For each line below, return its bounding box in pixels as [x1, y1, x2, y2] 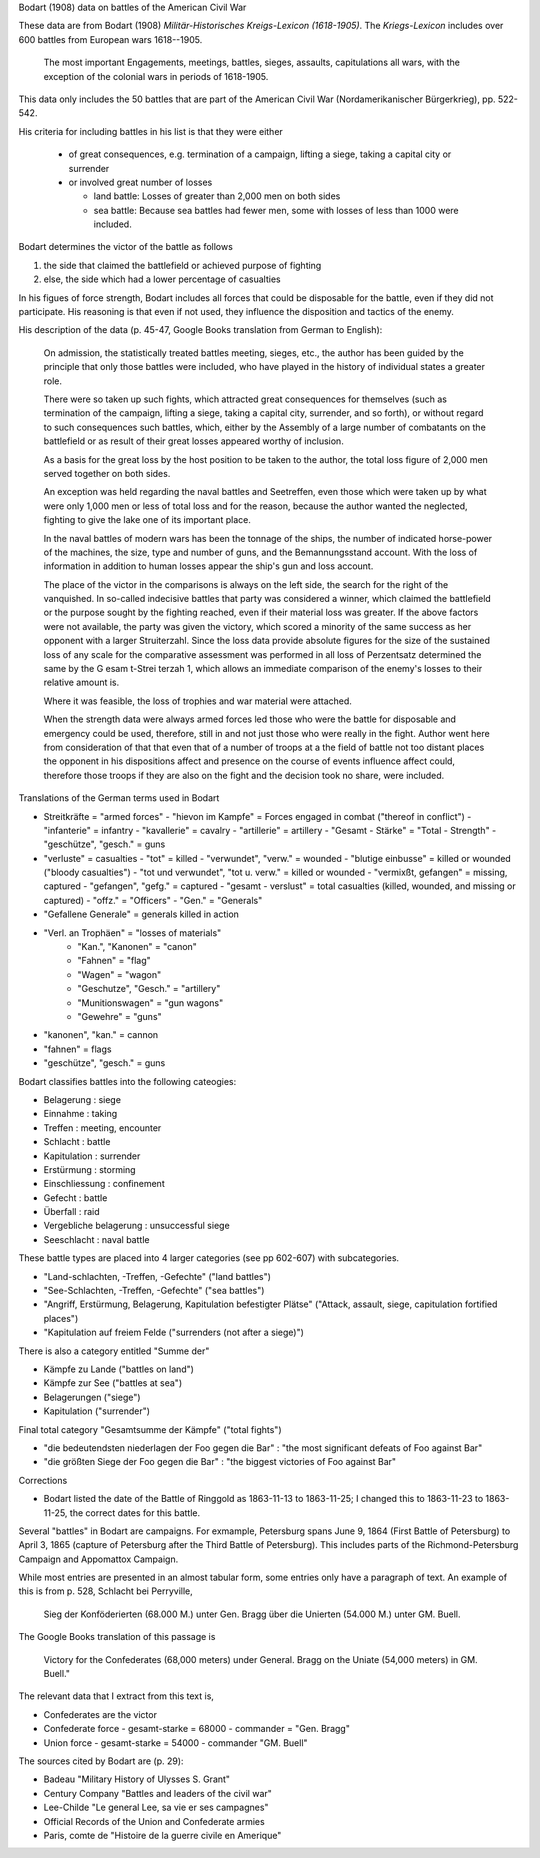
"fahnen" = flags [43, 1043, 112, 1055]
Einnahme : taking [43, 1108, 118, 1120]
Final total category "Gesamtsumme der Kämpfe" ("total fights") [18, 1423, 282, 1435]
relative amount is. [43, 676, 120, 689]
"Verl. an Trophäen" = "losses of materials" [43, 926, 222, 939]
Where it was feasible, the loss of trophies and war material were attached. [43, 695, 352, 707]
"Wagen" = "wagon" [77, 968, 162, 980]
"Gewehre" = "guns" [77, 1011, 162, 1022]
